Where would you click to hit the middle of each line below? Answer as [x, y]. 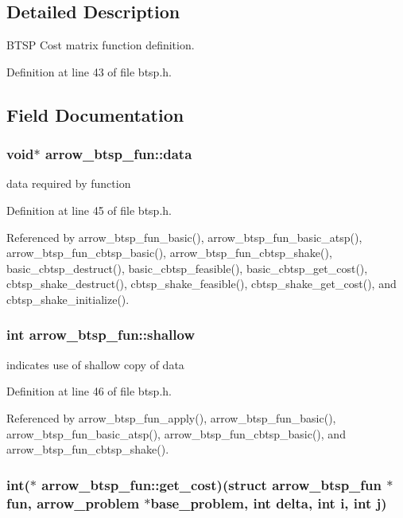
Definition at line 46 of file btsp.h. [89, 391]
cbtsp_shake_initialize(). [68, 299]
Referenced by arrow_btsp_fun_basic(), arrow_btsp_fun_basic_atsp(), [184, 237]
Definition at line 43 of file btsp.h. [89, 71]
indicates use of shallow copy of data [95, 364]
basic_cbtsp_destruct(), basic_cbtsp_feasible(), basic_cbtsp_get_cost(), [187, 268]
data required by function [69, 183]
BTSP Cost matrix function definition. [101, 45]
